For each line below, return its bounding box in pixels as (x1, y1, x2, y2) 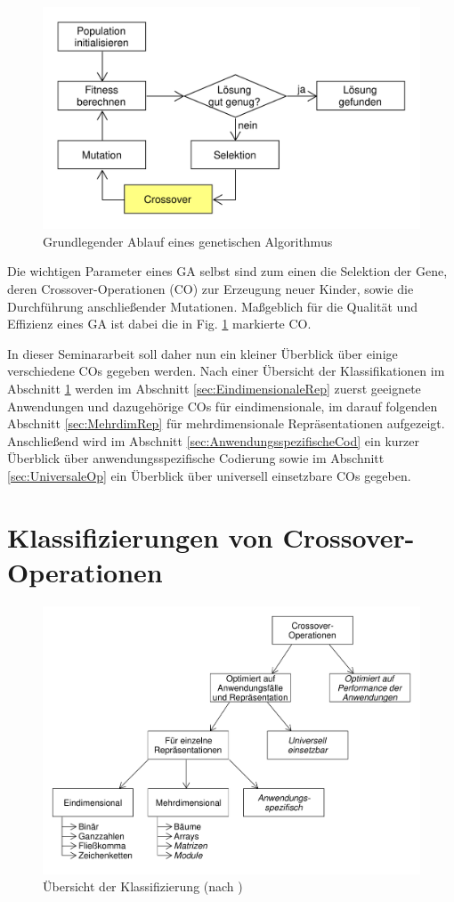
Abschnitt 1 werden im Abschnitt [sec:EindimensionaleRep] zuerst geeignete (7, 379, 421, 398)
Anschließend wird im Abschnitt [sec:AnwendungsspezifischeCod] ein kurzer (7, 431, 419, 450)
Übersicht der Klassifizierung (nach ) (43, 877, 243, 896)
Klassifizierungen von (7, 518, 273, 555)
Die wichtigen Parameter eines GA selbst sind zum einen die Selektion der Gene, (7, 262, 448, 280)
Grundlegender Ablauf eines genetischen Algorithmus (43, 232, 333, 250)
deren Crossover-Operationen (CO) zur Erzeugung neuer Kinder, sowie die (7, 280, 414, 298)
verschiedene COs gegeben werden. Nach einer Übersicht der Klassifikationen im (7, 362, 445, 380)
